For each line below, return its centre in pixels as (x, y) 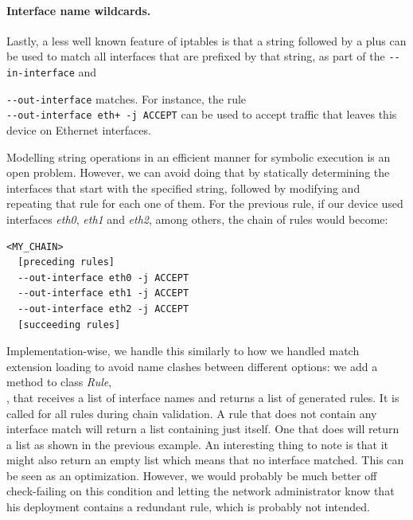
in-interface (41, 74)
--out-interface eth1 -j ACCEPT (103, 293)
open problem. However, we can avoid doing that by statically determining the (198, 172)
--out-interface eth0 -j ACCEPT (103, 278)
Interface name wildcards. (79, 10)
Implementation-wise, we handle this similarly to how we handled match (183, 351)
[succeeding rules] (69, 325)
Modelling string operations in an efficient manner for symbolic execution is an (199, 156)
